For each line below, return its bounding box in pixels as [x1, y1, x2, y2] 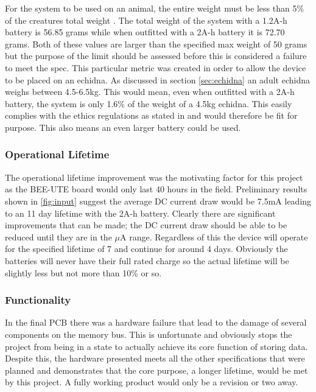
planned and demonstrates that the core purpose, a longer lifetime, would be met [5, 363, 308, 376]
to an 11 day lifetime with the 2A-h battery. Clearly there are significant [5, 206, 276, 219]
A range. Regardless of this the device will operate [119, 230, 308, 243]
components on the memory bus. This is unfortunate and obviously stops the [5, 327, 292, 340]
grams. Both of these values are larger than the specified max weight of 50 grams [5, 37, 307, 50]
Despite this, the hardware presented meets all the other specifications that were [5, 352, 305, 365]
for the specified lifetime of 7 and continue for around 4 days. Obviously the [5, 242, 288, 255]
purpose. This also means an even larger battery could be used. [5, 121, 241, 133]
